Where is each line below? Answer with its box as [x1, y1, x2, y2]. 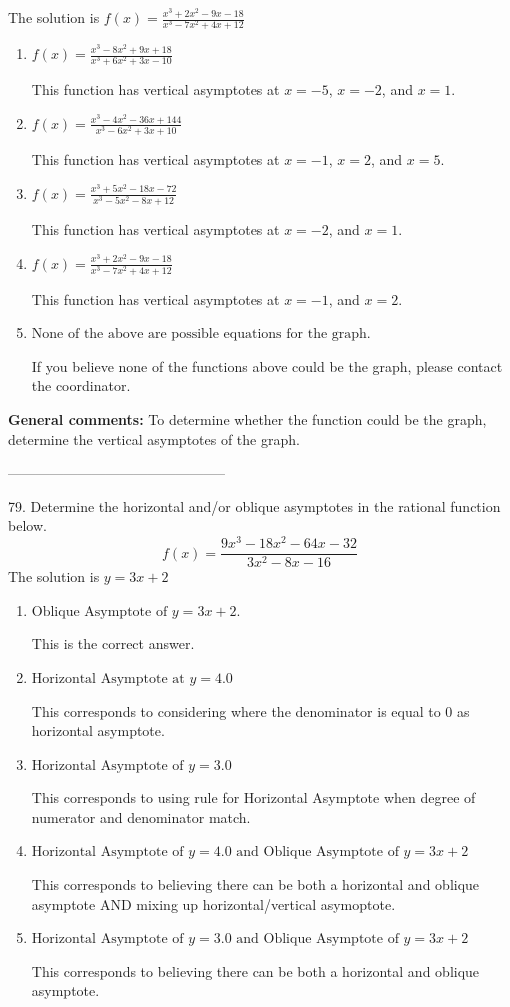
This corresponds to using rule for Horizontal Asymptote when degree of [31, 787, 476, 808]
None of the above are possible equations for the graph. [31, 327, 371, 342]
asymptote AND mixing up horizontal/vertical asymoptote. [31, 893, 396, 914]
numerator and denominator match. [31, 806, 251, 827]
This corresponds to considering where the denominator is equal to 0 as [31, 700, 470, 721]
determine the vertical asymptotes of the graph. [8, 428, 300, 449]
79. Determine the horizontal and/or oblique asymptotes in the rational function [8, 495, 501, 516]
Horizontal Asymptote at [31, 671, 185, 686]
